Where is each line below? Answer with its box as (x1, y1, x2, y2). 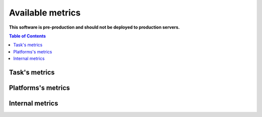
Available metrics (9, 7, 81, 18)
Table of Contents (9, 33, 46, 39)
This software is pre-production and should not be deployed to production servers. (9, 24, 180, 30)
